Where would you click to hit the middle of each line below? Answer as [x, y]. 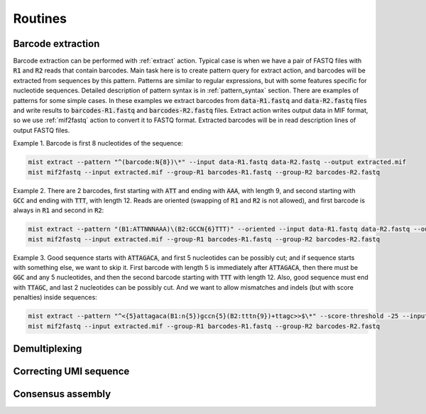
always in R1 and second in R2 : [59, 210]
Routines [40, 18]
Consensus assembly [62, 394]
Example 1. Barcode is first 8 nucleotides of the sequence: [98, 143]
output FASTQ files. [42, 130]
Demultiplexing [48, 349]
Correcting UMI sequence [71, 372]
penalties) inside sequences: [55, 298]
